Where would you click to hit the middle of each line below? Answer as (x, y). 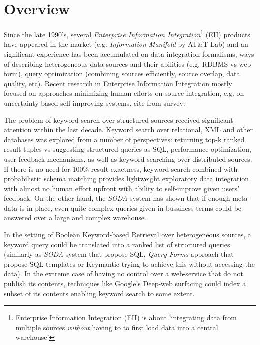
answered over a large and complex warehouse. (75, 218)
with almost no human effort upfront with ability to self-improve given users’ (122, 188)
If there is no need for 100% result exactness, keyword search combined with (121, 168)
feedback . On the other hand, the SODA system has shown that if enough (117, 198)
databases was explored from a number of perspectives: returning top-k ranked (124, 139)
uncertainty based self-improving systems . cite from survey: (95, 102)
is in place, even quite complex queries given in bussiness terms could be (131, 208)
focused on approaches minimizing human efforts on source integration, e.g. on (124, 93)
